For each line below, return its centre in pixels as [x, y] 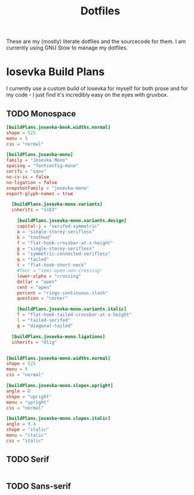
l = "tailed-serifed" [44, 321]
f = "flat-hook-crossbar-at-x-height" [65, 243]
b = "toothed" [34, 237]
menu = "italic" [26, 435]
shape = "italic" [28, 430]
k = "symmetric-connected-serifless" [64, 254]
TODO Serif [28, 459]
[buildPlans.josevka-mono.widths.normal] [58, 358]
